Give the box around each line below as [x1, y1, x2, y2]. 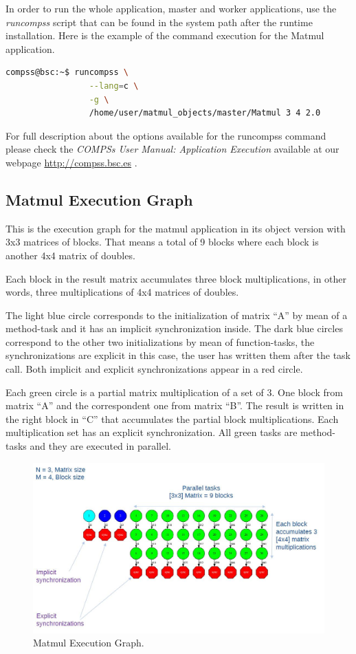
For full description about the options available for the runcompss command [5, 128, 326, 142]
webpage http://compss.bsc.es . [5, 155, 137, 169]
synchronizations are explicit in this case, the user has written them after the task [5, 348, 351, 362]
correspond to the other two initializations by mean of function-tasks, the [5, 334, 315, 349]
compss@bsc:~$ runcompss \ [5, 67, 129, 78]
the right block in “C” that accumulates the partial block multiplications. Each [5, 411, 339, 426]
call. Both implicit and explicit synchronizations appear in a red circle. [5, 362, 303, 376]
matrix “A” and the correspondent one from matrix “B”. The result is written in [5, 398, 344, 413]
